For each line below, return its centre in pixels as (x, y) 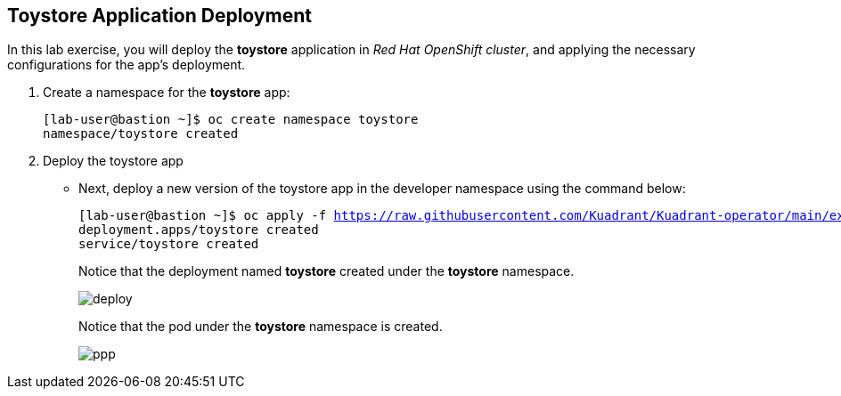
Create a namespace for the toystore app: (167, 93)
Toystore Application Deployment (159, 16)
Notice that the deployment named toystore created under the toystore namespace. (327, 271)
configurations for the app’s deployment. (127, 65)
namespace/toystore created (141, 134)
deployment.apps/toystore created (199, 230)
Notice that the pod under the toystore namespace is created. (261, 327)
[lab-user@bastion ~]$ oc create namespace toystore (231, 120)
